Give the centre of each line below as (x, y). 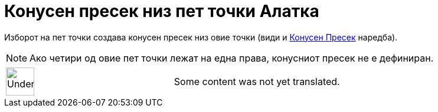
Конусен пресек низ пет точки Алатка (162, 11)
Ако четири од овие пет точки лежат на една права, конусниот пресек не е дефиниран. (232, 58)
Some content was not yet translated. (257, 81)
